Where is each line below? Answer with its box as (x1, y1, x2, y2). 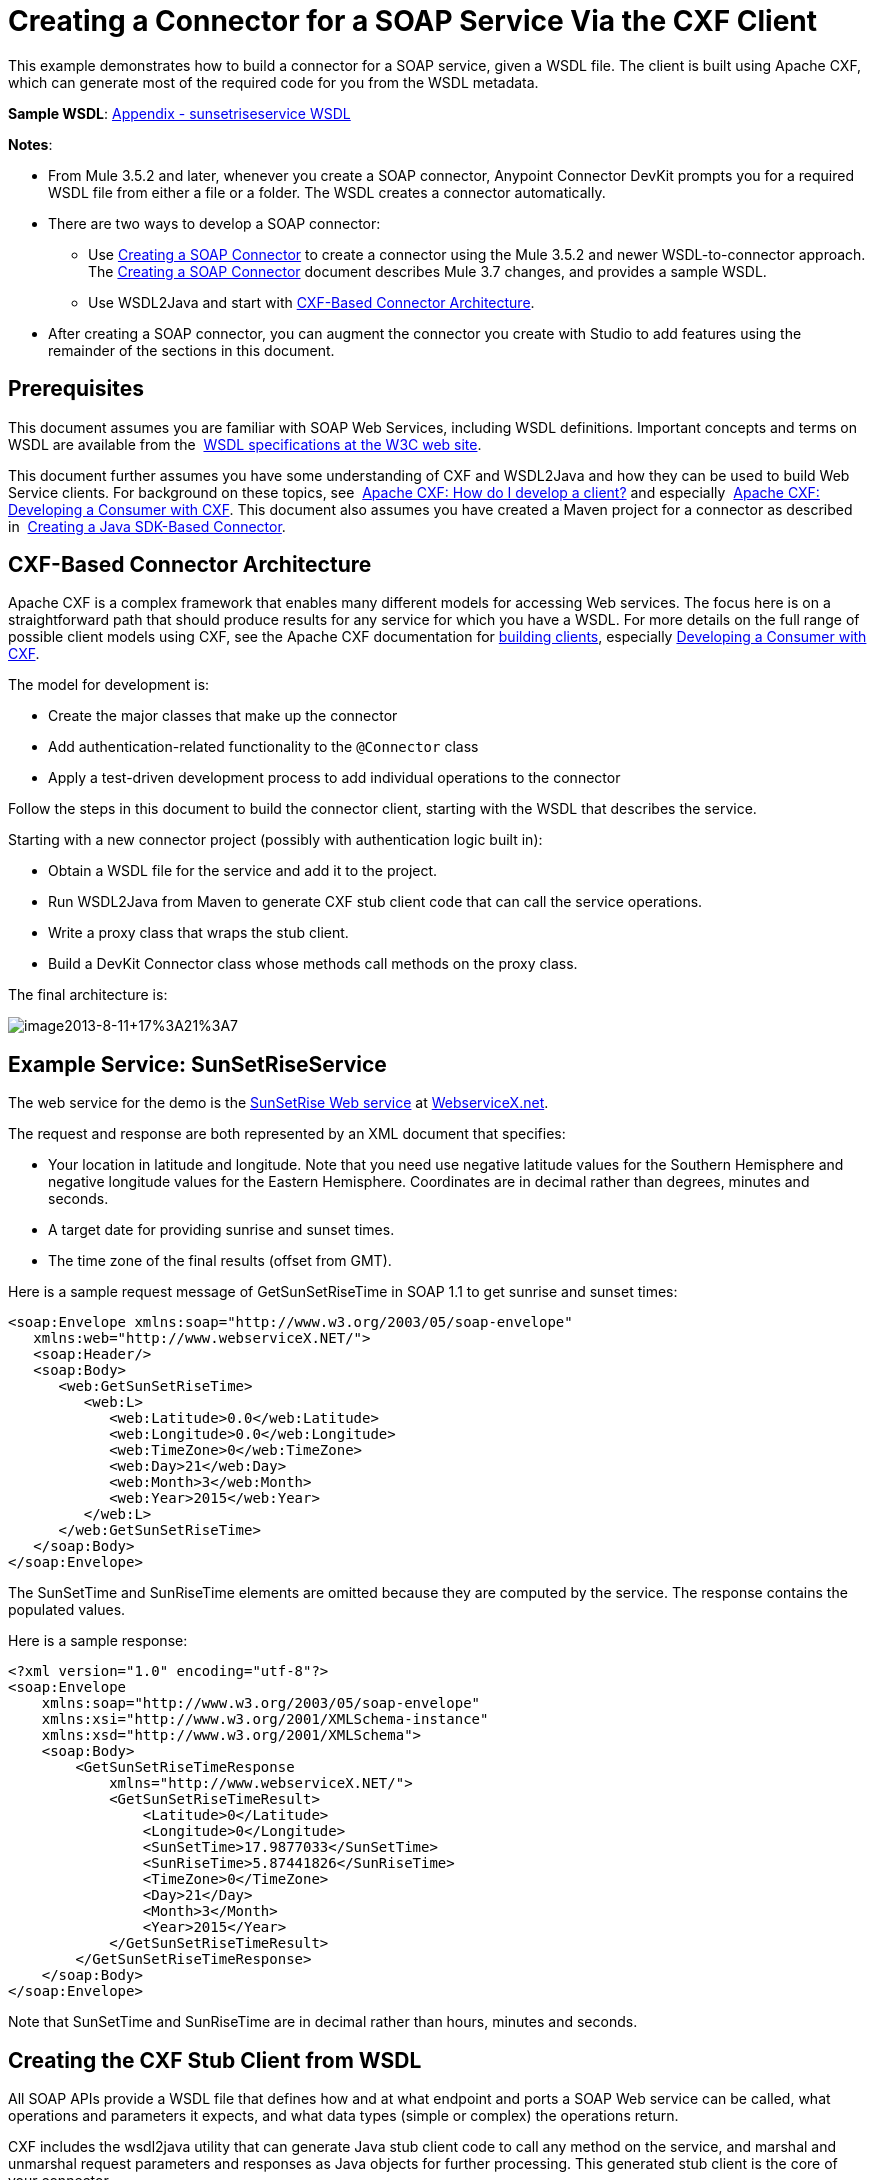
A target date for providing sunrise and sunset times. (48, 1221, 395, 1239)
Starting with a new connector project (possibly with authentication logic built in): (8, 831, 543, 849)
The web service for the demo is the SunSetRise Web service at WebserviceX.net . (8, 1094, 549, 1112)
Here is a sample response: (8, 1632, 188, 1650)
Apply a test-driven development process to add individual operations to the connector (48, 769, 621, 787)
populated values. (8, 1601, 126, 1619)
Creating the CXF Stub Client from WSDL (8, 2047, 422, 2073)
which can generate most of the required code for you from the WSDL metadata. (8, 73, 539, 91)
